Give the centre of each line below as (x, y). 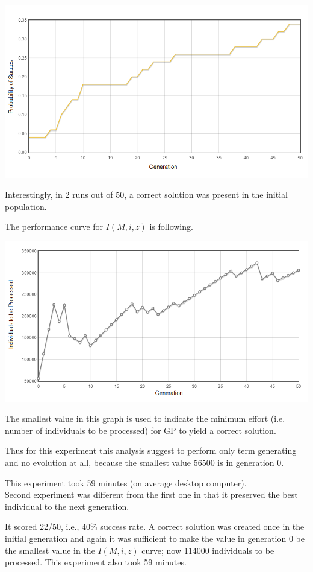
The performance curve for (54, 227)
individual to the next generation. (67, 506)
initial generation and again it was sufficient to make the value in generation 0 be (155, 539)
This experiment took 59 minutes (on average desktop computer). (126, 482)
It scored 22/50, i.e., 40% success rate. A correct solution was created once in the (155, 526)
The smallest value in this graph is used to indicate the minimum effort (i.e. (145, 418)
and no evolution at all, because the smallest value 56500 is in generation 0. (144, 462)
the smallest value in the (50, 550)
